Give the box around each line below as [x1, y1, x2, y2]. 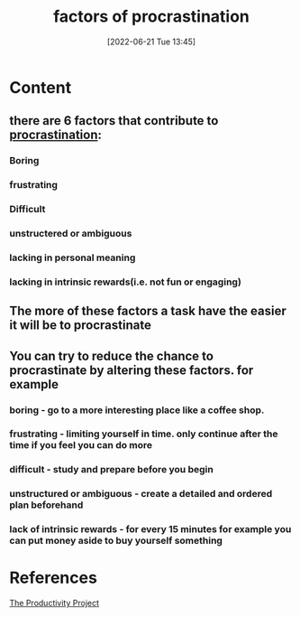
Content [9, 77, 72, 98]
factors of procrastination [52, 6, 250, 27]
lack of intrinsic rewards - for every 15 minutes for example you [9, 523, 292, 536]
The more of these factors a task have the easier [9, 304, 286, 319]
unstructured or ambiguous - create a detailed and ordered [9, 488, 273, 500]
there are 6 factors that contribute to [9, 113, 219, 128]
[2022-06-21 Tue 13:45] [106, 36, 196, 47]
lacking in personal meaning [9, 251, 136, 264]
